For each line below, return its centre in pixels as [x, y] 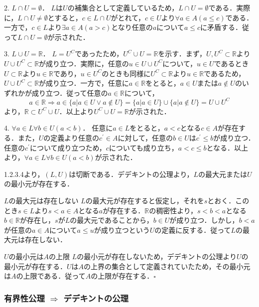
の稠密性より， [173, 210]
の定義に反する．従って [193, 230]
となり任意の [132, 27]
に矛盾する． [221, 27]
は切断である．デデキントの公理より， [131, 174]
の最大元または [222, 174]
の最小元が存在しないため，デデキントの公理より [157, 256]
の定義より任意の [71, 138]
